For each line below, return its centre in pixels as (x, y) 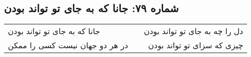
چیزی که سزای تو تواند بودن (196, 45)
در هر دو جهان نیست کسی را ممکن (68, 45)
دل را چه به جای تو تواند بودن (193, 31)
